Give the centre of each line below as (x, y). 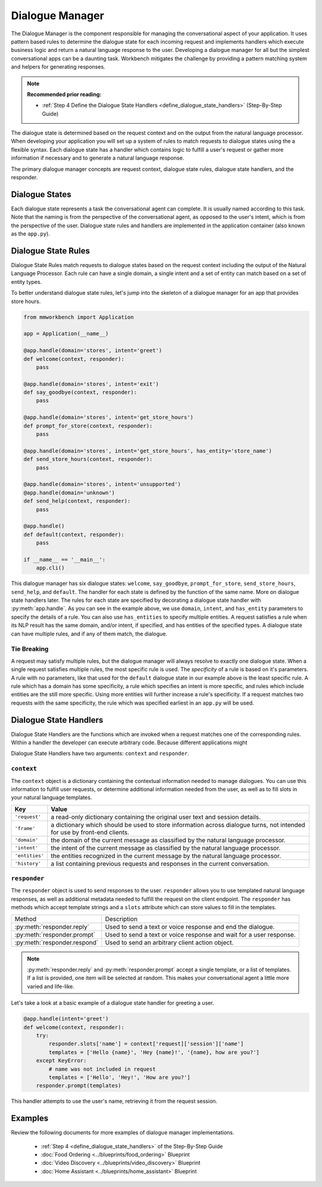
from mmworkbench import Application (79, 317)
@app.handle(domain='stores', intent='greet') (93, 351)
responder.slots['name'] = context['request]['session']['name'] (146, 1044)
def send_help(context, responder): (77, 501)
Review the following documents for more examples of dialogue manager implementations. (123, 1133)
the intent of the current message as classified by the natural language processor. (166, 848)
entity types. (26, 282)
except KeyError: (61, 1061)
